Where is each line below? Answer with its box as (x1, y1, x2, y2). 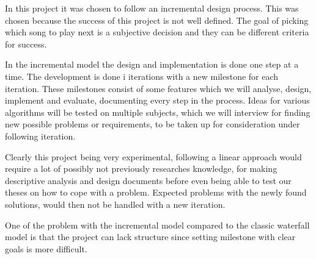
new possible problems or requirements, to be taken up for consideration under (5, 118, 300, 130)
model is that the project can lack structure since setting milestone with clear (5, 230, 296, 243)
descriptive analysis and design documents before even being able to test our (5, 174, 292, 186)
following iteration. (5, 129, 76, 142)
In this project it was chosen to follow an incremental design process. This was (5, 2, 299, 14)
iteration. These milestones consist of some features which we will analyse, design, (5, 82, 312, 94)
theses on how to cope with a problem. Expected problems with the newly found (5, 186, 307, 199)
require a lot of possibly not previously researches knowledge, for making (5, 162, 277, 175)
